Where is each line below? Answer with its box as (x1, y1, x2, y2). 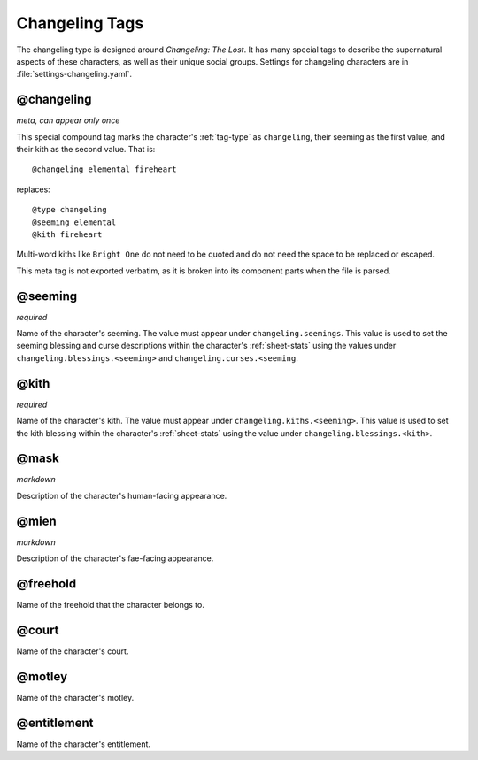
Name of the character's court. (16, 646, 129, 656)
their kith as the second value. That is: (16, 144, 156, 155)
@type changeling (32, 204, 107, 215)
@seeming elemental (32, 217, 117, 227)
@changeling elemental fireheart (32, 165, 177, 174)
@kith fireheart (32, 229, 103, 239)
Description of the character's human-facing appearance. (16, 490, 227, 501)
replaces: (16, 184, 50, 195)
